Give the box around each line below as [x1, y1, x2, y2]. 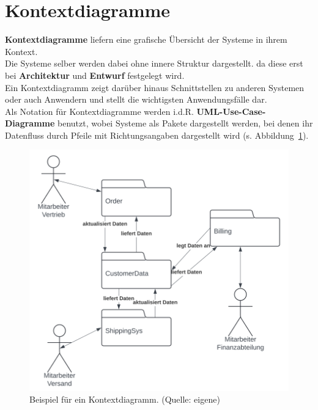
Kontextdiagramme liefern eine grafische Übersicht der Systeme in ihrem [5, 33, 287, 46]
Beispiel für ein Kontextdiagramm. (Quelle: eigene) [29, 393, 220, 406]
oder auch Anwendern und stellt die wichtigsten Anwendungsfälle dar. [5, 93, 267, 106]
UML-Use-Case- [196, 104, 266, 117]
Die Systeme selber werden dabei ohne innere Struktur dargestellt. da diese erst [5, 57, 303, 70]
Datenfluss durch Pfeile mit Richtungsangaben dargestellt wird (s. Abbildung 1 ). [5, 128, 309, 141]
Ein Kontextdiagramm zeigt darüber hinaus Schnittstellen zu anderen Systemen [5, 81, 305, 93]
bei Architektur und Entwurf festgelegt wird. [5, 68, 185, 81]
